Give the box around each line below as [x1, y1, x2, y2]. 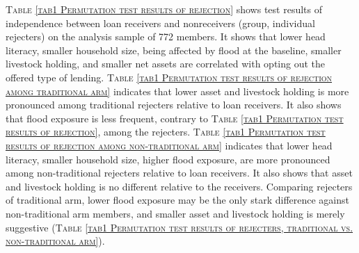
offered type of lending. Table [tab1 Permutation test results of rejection [6, 70, 333, 84]
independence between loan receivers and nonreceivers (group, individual [6, 15, 315, 30]
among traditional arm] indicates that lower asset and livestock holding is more [6, 83, 349, 98]
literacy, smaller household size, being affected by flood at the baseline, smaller [6, 42, 342, 57]
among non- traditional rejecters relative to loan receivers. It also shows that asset [6, 165, 353, 180]
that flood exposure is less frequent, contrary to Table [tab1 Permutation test [6, 111, 344, 125]
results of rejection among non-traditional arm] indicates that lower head [6, 138, 333, 152]
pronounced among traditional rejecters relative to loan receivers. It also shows [6, 97, 342, 112]
